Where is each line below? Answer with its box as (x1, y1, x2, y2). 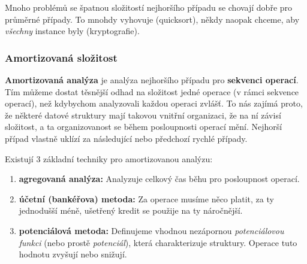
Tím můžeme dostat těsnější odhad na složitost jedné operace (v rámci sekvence (5, 85, 299, 98)
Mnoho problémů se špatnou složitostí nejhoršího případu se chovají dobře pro (5, 1, 293, 13)
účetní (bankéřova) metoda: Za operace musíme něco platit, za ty (19, 192, 274, 205)
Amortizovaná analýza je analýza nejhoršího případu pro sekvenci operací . (5, 74, 299, 86)
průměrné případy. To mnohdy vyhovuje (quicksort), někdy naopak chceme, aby (5, 13, 300, 25)
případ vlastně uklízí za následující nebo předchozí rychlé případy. (5, 132, 248, 144)
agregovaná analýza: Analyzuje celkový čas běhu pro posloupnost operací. (19, 172, 300, 185)
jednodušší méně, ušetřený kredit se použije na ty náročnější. (19, 204, 243, 217)
